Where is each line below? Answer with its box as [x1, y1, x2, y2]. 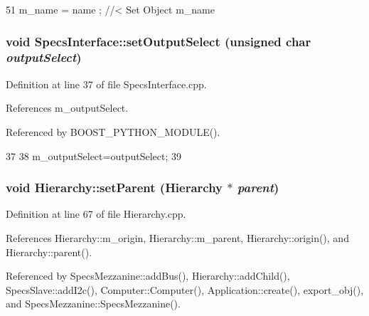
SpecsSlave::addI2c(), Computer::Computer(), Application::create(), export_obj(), [6, 282, 364, 297]
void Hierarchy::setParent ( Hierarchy [6, 179, 223, 196]
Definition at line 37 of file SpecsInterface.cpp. [6, 76, 207, 91]
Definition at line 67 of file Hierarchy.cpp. [6, 206, 186, 221]
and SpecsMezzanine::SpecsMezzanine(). [6, 296, 181, 311]
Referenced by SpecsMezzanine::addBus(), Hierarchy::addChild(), [6, 268, 290, 283]
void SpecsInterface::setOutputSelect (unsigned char [6, 32, 311, 50]
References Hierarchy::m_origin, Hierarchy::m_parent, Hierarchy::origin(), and [6, 230, 349, 245]
